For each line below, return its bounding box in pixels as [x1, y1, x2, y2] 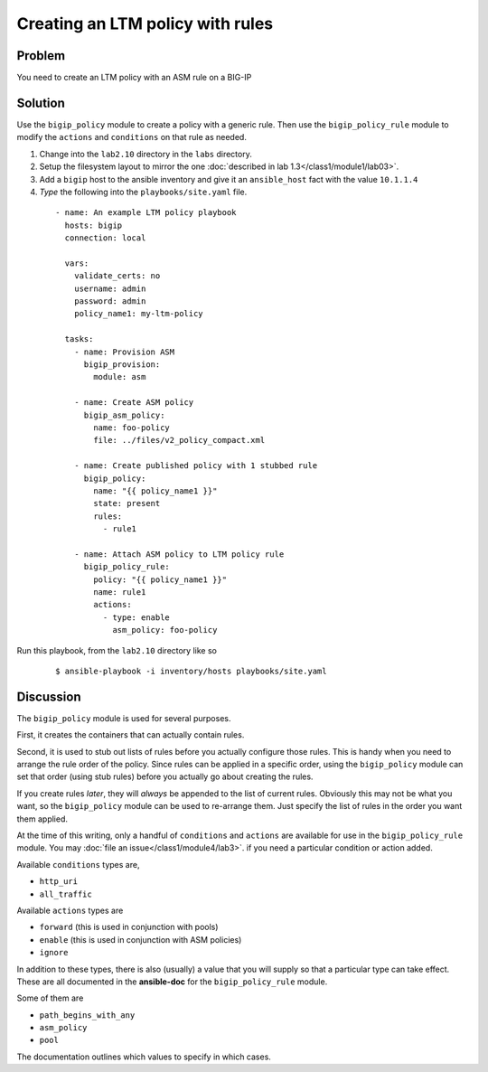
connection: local [64, 233, 146, 243]
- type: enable [102, 612, 171, 623]
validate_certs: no [73, 271, 161, 281]
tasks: [64, 334, 94, 344]
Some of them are [16, 992, 84, 1003]
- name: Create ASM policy [73, 398, 194, 408]
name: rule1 [93, 588, 146, 597]
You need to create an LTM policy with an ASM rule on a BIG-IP [16, 72, 252, 83]
